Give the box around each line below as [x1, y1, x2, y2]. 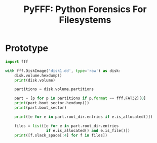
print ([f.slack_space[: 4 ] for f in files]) [14, 132, 108, 138]
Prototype [5, 43, 49, 54]
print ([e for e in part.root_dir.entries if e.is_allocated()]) [14, 114, 153, 119]
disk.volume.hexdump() [14, 73, 62, 78]
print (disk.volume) [14, 78, 56, 83]
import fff [5, 59, 28, 64]
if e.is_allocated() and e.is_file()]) [46, 128, 130, 133]
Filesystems [59, 14, 111, 26]
